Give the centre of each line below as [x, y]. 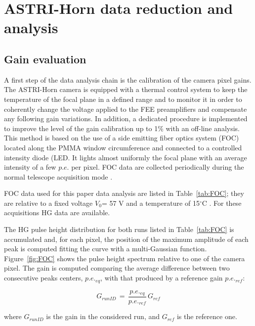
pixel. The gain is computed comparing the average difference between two [117, 268]
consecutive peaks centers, [43, 278]
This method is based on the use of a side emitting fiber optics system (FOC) [122, 138]
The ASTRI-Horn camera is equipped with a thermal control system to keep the [126, 89]
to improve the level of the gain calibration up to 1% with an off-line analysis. [122, 128]
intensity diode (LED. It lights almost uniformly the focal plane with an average [126, 157]
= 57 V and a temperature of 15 [150, 203]
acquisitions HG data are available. [57, 212]
